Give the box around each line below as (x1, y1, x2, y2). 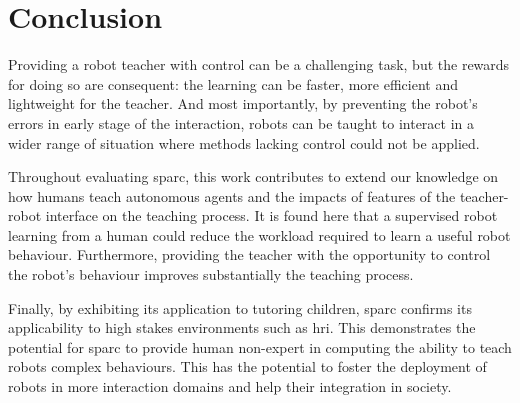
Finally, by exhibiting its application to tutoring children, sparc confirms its (8, 297, 472, 318)
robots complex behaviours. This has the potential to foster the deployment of (8, 356, 487, 377)
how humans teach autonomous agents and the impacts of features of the (8, 185, 456, 206)
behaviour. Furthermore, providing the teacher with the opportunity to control (8, 244, 491, 265)
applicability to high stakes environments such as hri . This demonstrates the (8, 317, 476, 338)
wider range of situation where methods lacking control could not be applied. (8, 132, 480, 153)
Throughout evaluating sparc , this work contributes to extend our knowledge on (8, 166, 499, 187)
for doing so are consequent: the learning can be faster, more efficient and (8, 73, 458, 94)
